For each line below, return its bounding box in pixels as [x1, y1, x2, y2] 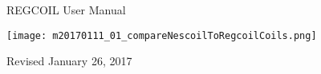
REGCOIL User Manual [6, 2, 126, 18]
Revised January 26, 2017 [6, 53, 132, 69]
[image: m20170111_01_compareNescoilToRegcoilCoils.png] [6, 29, 317, 41]
